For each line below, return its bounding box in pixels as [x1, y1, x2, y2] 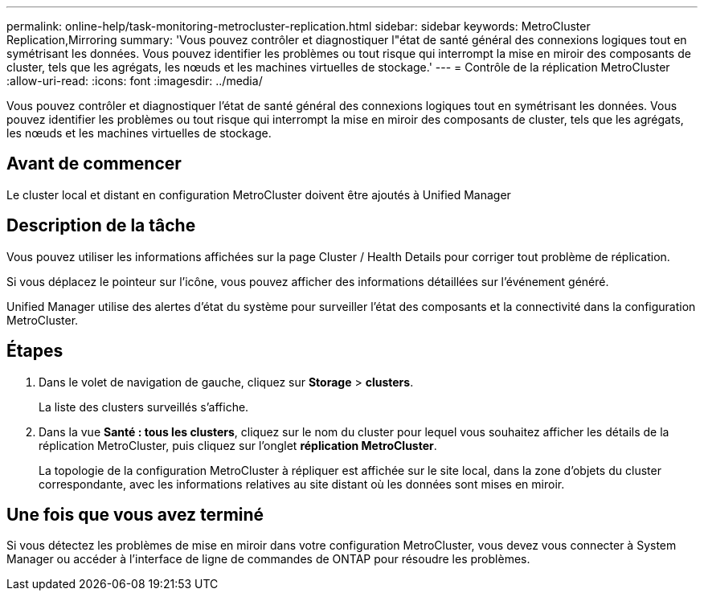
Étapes [6, 341, 63, 362]
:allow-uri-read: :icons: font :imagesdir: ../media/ [6, 74, 263, 88]
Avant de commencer [6, 153, 182, 174]
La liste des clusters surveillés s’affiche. [39, 399, 249, 414]
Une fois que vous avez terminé [6, 504, 264, 525]
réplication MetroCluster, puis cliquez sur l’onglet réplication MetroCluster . [39, 438, 437, 452]
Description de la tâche [6, 215, 196, 236]
